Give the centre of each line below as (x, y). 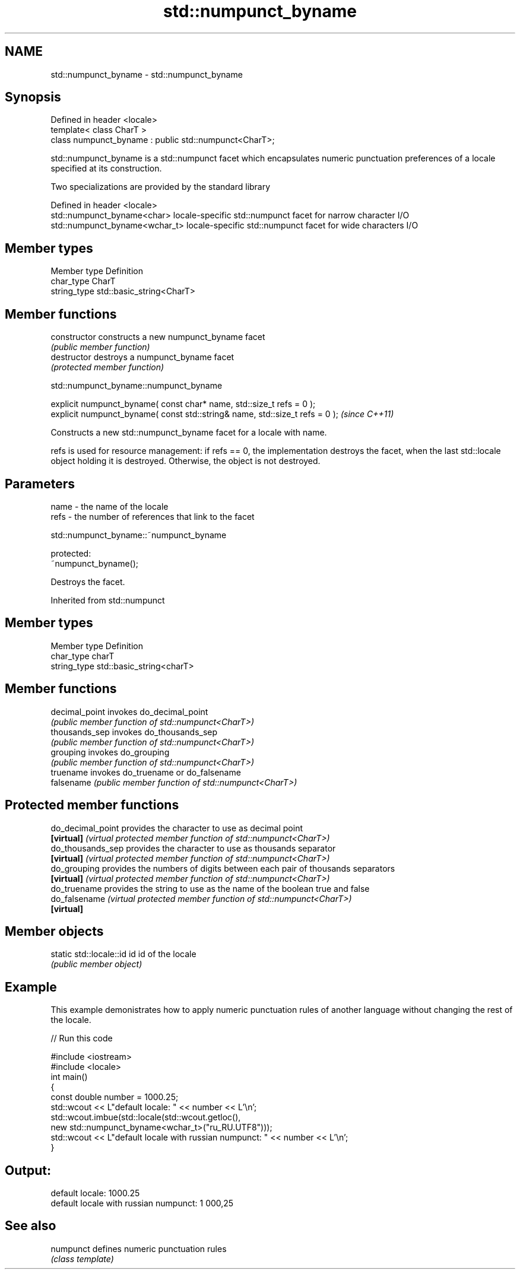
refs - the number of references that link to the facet (153, 516)
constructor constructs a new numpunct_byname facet (158, 337)
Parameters (40, 484)
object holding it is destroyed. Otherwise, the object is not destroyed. (186, 461)
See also (31, 1226)
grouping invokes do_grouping (110, 752)
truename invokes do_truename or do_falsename (146, 772)
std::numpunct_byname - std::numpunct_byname (147, 74)
